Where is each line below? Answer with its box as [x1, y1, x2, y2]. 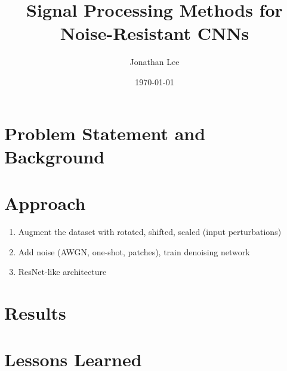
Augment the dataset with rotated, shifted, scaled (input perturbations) [18, 225, 282, 237]
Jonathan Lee [129, 55, 180, 68]
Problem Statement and [4, 120, 206, 145]
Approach [4, 191, 86, 215]
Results [4, 300, 66, 324]
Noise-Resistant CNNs [60, 21, 249, 45]
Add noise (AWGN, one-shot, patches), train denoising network [18, 245, 250, 258]
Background [4, 144, 105, 168]
